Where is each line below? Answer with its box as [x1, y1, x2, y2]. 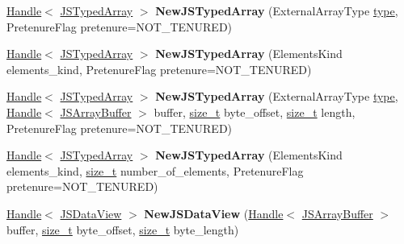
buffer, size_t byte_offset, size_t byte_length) [6, 221, 239, 238]
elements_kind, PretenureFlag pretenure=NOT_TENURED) [6, 60, 312, 77]
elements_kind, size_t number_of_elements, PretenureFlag [6, 162, 304, 179]
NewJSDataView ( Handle [144, 205, 284, 221]
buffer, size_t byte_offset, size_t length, [154, 103, 356, 120]
